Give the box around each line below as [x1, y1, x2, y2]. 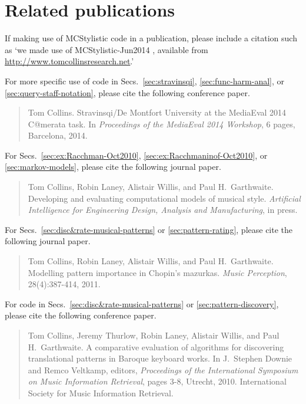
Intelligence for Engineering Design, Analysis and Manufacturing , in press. [28, 203, 298, 216]
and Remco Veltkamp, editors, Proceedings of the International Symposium [28, 363, 298, 376]
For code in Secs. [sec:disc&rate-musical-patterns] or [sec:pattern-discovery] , [5, 297, 279, 310]
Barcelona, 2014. [28, 129, 88, 142]
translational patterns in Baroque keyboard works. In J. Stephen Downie [28, 352, 292, 364]
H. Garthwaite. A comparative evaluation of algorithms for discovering [28, 340, 284, 353]
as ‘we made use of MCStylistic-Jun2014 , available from [5, 43, 208, 55]
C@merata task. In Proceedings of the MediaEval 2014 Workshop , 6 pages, [28, 117, 295, 130]
